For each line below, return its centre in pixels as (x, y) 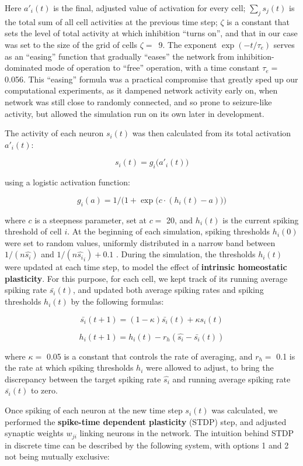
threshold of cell (33, 231)
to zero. (44, 390)
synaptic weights (34, 433)
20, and (180, 220)
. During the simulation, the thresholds (186, 254)
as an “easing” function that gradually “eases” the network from (120, 56)
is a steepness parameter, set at (90, 220)
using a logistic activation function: (67, 182)
